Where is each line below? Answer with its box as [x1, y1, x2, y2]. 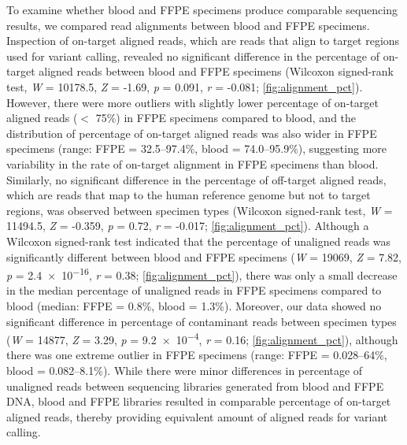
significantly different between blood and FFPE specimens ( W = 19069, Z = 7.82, [6, 248, 401, 265]
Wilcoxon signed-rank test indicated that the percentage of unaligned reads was [6, 232, 391, 249]
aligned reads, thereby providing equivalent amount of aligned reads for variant [6, 408, 388, 425]
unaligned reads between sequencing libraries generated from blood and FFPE [6, 377, 384, 394]
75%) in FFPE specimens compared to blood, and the [95, 109, 357, 126]
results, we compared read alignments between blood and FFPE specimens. [6, 17, 370, 33]
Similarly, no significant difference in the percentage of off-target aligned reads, [6, 171, 387, 187]
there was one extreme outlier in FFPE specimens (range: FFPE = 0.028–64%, [6, 347, 387, 363]
